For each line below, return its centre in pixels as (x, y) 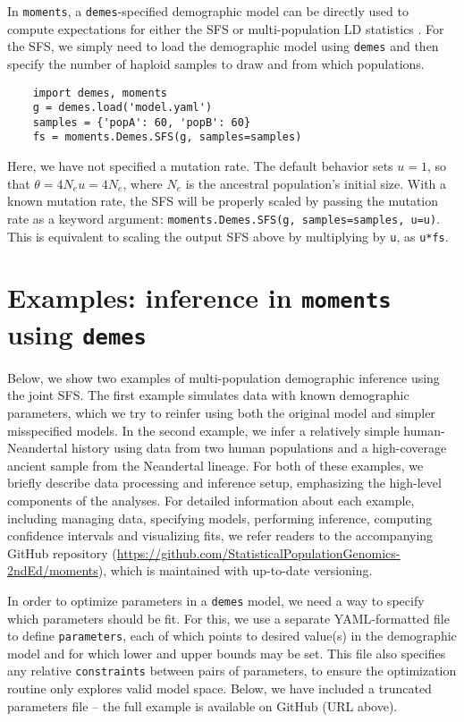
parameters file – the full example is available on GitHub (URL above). (202, 705)
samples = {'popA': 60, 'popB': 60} (142, 122)
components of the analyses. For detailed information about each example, (211, 500)
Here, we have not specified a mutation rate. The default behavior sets (200, 166)
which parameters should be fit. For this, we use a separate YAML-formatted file (228, 618)
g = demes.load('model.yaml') (122, 108)
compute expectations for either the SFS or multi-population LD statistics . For (226, 28)
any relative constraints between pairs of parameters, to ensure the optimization (232, 671)
